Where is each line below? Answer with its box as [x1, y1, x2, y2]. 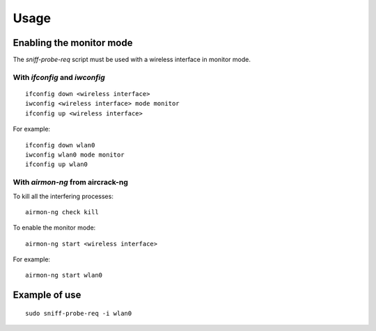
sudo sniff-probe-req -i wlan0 [25, 309, 132, 317]
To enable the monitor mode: [13, 223, 96, 232]
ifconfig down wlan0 [25, 141, 95, 149]
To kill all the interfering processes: [13, 192, 114, 200]
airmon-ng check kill [25, 208, 99, 216]
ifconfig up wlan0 [25, 161, 88, 168]
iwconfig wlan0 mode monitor [25, 150, 125, 159]
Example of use [13, 289, 81, 301]
